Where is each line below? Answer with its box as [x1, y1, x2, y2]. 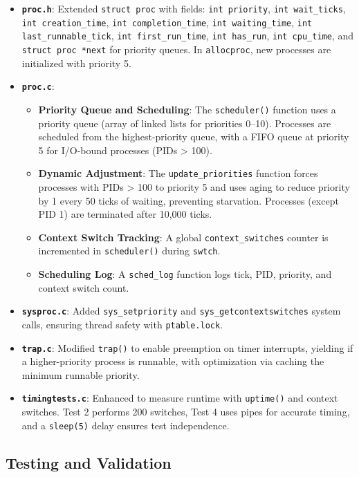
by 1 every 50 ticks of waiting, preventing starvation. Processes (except [38, 193, 339, 207]
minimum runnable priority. [21, 367, 140, 382]
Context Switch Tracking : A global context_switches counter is [38, 230, 329, 244]
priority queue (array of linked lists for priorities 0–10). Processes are [38, 115, 331, 130]
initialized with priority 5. [21, 55, 131, 70]
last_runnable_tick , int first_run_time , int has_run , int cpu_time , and [21, 28, 353, 43]
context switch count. [38, 280, 129, 294]
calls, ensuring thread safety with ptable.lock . [21, 317, 223, 331]
